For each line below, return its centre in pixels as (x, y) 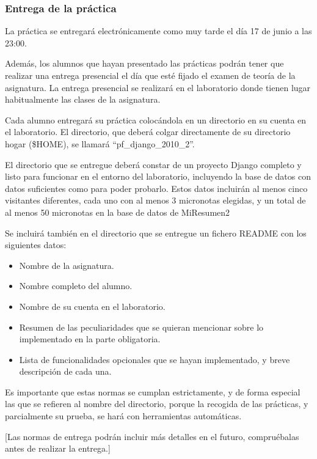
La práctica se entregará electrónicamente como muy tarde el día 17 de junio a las (158, 31)
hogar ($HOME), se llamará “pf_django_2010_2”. (100, 143)
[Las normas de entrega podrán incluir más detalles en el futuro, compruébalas (152, 436)
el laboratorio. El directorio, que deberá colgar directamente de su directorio (148, 132)
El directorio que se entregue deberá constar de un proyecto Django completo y (153, 164)
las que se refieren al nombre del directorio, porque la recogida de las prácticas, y (157, 404)
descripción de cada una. (65, 371)
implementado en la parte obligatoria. (90, 339)
